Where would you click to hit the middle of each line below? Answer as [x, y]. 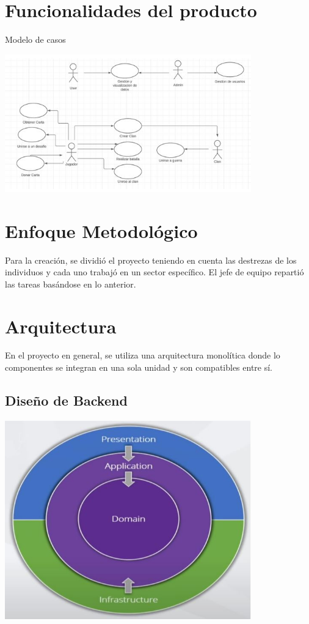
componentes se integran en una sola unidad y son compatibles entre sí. [139, 367]
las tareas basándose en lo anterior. [71, 284]
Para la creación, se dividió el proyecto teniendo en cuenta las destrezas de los [151, 260]
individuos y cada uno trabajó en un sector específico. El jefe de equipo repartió [154, 272]
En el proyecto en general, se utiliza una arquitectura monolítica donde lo [143, 355]
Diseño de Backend [66, 400]
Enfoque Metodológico [101, 230]
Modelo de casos [35, 39]
